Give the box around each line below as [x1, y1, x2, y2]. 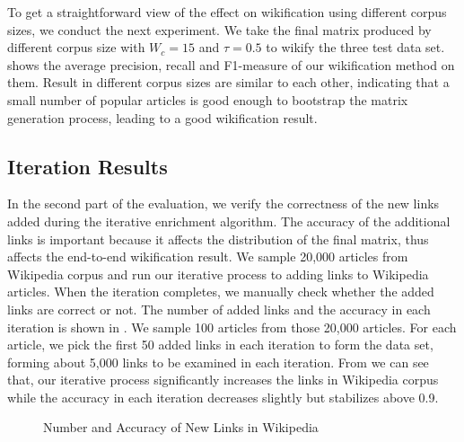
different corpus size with [7, 38, 145, 57]
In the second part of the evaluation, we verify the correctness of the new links [7, 194, 440, 213]
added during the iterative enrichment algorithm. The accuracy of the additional [7, 211, 451, 230]
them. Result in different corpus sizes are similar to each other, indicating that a [7, 73, 450, 92]
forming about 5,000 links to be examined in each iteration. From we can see [7, 352, 429, 371]
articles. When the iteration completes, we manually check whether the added [7, 282, 434, 301]
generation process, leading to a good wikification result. [7, 108, 318, 127]
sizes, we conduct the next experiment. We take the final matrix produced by [7, 20, 432, 39]
